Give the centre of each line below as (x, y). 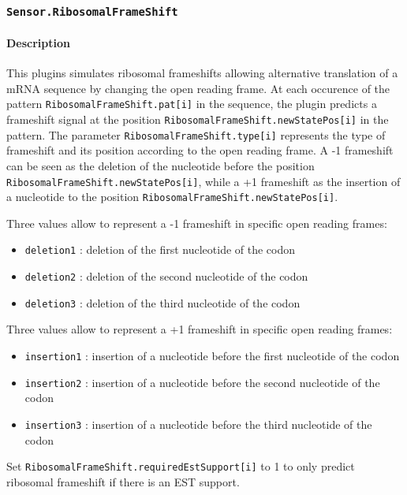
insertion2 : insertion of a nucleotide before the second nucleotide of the (202, 382)
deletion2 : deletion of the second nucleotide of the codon (166, 276)
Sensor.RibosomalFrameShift (92, 11)
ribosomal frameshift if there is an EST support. (123, 481)
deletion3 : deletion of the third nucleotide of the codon (162, 302)
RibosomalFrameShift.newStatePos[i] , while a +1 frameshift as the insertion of (203, 181)
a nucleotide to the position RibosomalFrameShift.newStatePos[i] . (172, 197)
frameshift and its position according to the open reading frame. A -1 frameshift (200, 150)
